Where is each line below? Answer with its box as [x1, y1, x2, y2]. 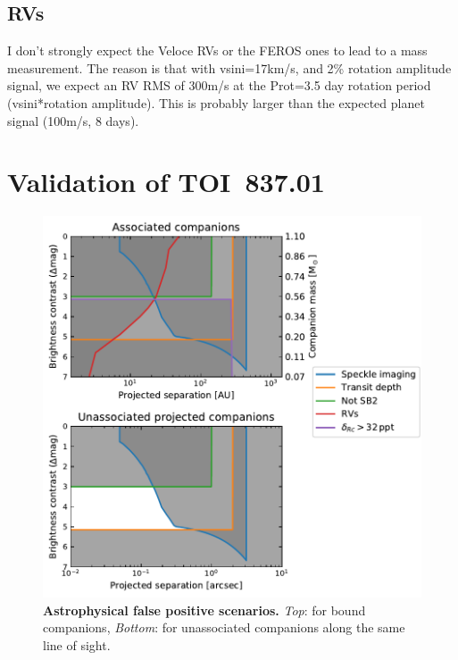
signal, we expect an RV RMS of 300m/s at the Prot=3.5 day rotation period [7, 76, 431, 95]
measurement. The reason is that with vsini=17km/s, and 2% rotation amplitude [7, 58, 452, 77]
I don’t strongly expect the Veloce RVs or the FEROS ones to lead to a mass [7, 41, 428, 60]
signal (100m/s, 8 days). [7, 111, 139, 129]
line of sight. [43, 635, 111, 654]
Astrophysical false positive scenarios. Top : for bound [43, 600, 366, 619]
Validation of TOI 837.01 [7, 163, 325, 200]
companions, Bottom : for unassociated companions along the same [43, 618, 405, 637]
